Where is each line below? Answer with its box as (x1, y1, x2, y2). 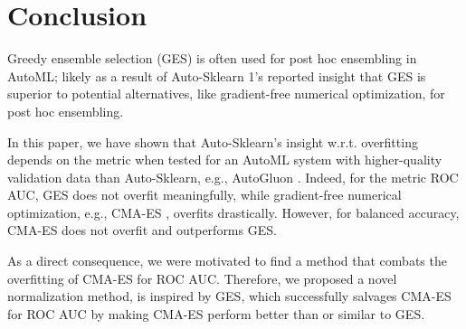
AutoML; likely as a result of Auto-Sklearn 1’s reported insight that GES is (7, 66, 426, 85)
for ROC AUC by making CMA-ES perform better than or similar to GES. (7, 304, 425, 323)
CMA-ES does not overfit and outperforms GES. (7, 221, 277, 240)
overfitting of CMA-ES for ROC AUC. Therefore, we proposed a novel (7, 268, 397, 287)
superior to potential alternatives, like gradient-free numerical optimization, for (7, 84, 445, 103)
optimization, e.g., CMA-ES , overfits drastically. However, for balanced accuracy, (7, 202, 460, 221)
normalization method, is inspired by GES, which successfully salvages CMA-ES (7, 287, 452, 305)
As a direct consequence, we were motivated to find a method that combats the (7, 251, 447, 270)
